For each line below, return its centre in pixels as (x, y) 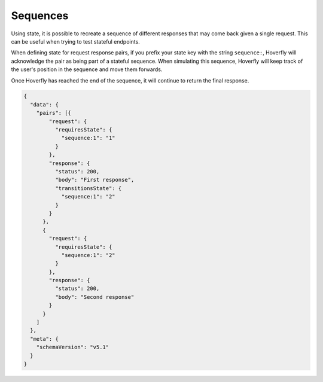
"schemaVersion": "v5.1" (73, 347)
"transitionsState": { (88, 188)
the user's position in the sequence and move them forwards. (87, 69)
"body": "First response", (95, 180)
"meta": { (45, 339)
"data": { (45, 104)
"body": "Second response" (95, 297)
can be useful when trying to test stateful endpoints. (75, 41)
